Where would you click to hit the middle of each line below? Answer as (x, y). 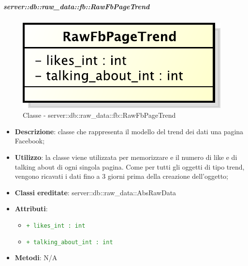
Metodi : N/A (36, 258)
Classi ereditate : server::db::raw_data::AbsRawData (95, 192)
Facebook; (30, 141)
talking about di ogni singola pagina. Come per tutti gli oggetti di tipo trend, (130, 166)
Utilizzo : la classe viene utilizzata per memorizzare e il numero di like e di (126, 157)
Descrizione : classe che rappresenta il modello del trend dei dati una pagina (129, 131)
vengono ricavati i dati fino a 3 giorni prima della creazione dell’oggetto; (121, 176)
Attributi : (31, 209)
